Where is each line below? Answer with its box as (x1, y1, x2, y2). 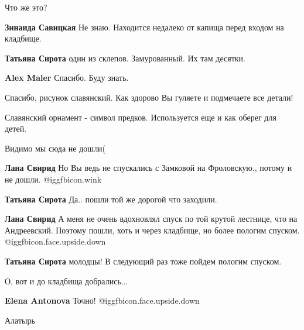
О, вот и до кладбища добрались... (5, 274, 128, 287)
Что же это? (5, 1, 47, 13)
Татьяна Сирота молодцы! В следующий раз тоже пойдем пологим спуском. (5, 255, 282, 267)
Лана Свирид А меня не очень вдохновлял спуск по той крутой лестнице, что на (5, 212, 298, 225)
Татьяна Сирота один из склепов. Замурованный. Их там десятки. (5, 51, 245, 64)
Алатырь (5, 314, 35, 326)
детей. (5, 122, 27, 135)
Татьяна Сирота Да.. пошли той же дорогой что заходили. (5, 192, 217, 205)
